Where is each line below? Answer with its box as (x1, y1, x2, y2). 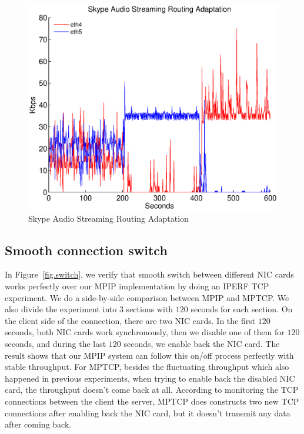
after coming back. (5, 418, 72, 430)
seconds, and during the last (5, 338, 106, 349)
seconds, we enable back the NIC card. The (123, 338, 280, 349)
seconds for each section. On (191, 303, 293, 315)
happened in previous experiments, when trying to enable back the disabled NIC (5, 372, 295, 384)
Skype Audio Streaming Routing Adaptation (28, 212, 189, 224)
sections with (126, 303, 173, 315)
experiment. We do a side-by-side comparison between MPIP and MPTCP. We (5, 291, 289, 303)
